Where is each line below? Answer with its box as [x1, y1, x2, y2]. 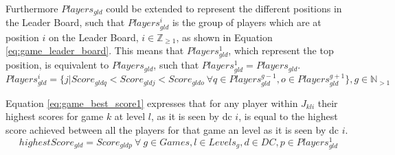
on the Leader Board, [48, 29, 139, 44]
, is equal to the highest [238, 109, 338, 123]
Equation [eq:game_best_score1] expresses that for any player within [5, 95, 298, 110]
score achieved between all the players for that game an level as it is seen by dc [5, 122, 339, 136]
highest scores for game [5, 109, 104, 123]
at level [114, 109, 146, 123]
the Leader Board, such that [5, 15, 125, 29]
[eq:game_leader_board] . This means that [5, 43, 184, 58]
